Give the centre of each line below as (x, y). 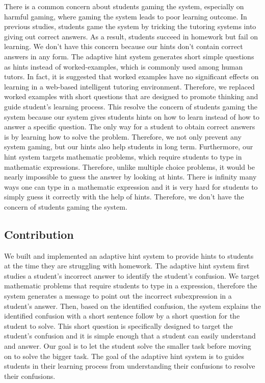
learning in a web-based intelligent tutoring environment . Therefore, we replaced (129, 86)
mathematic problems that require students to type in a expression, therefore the (131, 286)
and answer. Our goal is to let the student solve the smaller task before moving (128, 346)
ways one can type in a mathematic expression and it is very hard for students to (131, 186)
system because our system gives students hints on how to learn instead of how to (132, 116)
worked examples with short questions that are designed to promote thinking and (131, 96)
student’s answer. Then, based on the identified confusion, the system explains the (132, 306)
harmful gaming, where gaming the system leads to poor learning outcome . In (126, 16)
